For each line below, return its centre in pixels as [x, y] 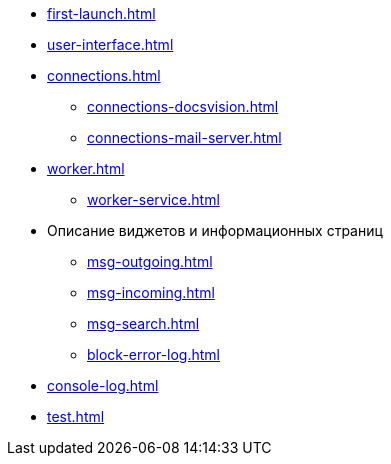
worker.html [86, 168]
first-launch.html [101, 13]
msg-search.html [143, 323]
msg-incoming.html [151, 292]
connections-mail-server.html [184, 137]
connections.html [104, 75]
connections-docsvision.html [183, 106]
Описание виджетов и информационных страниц [215, 230]
